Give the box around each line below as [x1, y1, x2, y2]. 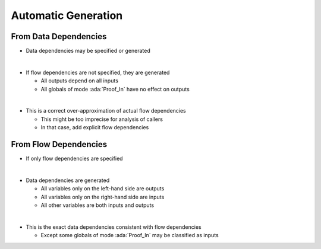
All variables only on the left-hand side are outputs [40, 185, 165, 192]
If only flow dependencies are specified [26, 155, 123, 162]
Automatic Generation [11, 9, 123, 22]
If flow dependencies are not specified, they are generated [26, 69, 170, 76]
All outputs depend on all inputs [40, 77, 119, 84]
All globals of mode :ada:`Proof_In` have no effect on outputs [40, 85, 190, 92]
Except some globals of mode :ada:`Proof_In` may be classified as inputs [40, 232, 219, 239]
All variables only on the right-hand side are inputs [40, 193, 165, 200]
